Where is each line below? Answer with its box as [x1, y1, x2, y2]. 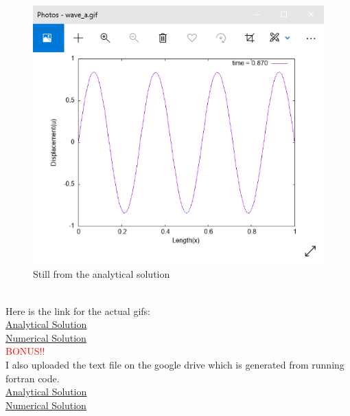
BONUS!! [5, 344, 45, 358]
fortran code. [5, 371, 60, 385]
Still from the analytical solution [33, 267, 170, 281]
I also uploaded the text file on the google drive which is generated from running [5, 357, 345, 371]
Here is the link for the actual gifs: [5, 303, 151, 318]
